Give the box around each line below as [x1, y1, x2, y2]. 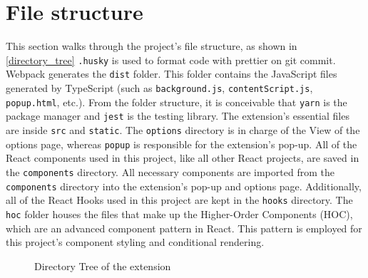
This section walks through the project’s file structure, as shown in [6, 38, 297, 53]
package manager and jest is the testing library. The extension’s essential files [6, 108, 349, 123]
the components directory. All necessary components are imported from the [6, 164, 334, 179]
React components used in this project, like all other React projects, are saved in [6, 150, 359, 165]
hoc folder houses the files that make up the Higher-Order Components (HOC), [6, 206, 353, 221]
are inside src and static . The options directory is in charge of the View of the [6, 123, 360, 137]
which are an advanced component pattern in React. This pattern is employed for [6, 220, 362, 235]
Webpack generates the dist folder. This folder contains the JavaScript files [6, 66, 337, 81]
